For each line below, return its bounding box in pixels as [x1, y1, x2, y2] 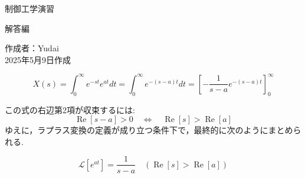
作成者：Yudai [5, 42, 59, 54]
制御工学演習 [5, 2, 54, 14]
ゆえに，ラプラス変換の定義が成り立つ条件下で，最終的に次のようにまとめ [5, 124, 293, 136]
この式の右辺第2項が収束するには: [5, 103, 135, 116]
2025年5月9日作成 [5, 53, 71, 65]
